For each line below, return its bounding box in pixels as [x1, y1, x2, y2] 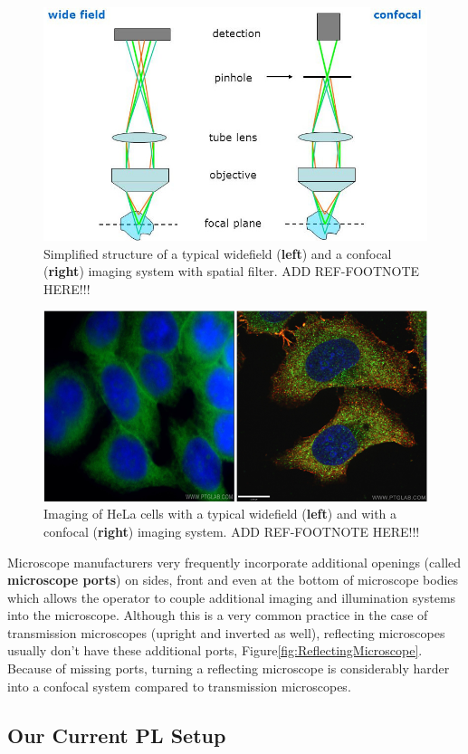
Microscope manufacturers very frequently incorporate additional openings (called [7, 552, 462, 571]
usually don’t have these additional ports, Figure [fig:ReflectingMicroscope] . [7, 641, 423, 660]
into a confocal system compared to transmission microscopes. [7, 676, 351, 695]
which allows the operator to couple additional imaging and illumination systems [7, 587, 456, 606]
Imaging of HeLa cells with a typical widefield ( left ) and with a [43, 504, 397, 523]
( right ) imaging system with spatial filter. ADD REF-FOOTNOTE [43, 262, 420, 281]
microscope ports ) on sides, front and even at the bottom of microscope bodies [7, 570, 459, 589]
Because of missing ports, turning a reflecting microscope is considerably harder [7, 659, 450, 678]
